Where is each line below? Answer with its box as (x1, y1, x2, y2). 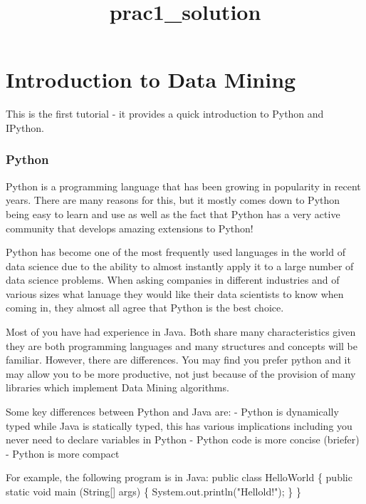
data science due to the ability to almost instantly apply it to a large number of (6, 258, 354, 273)
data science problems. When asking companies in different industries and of (6, 272, 340, 287)
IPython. (6, 120, 44, 135)
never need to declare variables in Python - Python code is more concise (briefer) (6, 432, 360, 447)
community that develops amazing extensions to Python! (6, 220, 253, 235)
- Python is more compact (6, 446, 120, 461)
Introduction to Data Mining (6, 65, 296, 94)
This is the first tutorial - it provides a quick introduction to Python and (6, 106, 324, 121)
